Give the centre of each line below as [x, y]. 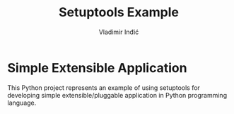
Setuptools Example [119, 12]
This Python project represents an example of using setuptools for [104, 87]
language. [22, 103]
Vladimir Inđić [119, 32]
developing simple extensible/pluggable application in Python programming [117, 95]
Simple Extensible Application [97, 68]
